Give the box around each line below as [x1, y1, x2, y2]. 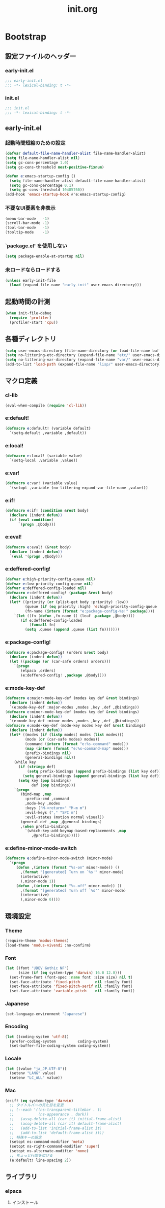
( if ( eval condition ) [9, 517, 54, 522]
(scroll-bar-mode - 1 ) [5, 221, 50, 226]
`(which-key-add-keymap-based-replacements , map [25, 829, 126, 834]
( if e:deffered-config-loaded [20, 618, 82, 623]
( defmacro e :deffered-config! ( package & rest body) [5, 590, 113, 596]
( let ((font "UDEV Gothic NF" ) [5, 966, 69, 971]
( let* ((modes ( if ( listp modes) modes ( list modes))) [9, 733, 124, 738]
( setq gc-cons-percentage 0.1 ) [9, 183, 74, 188]
